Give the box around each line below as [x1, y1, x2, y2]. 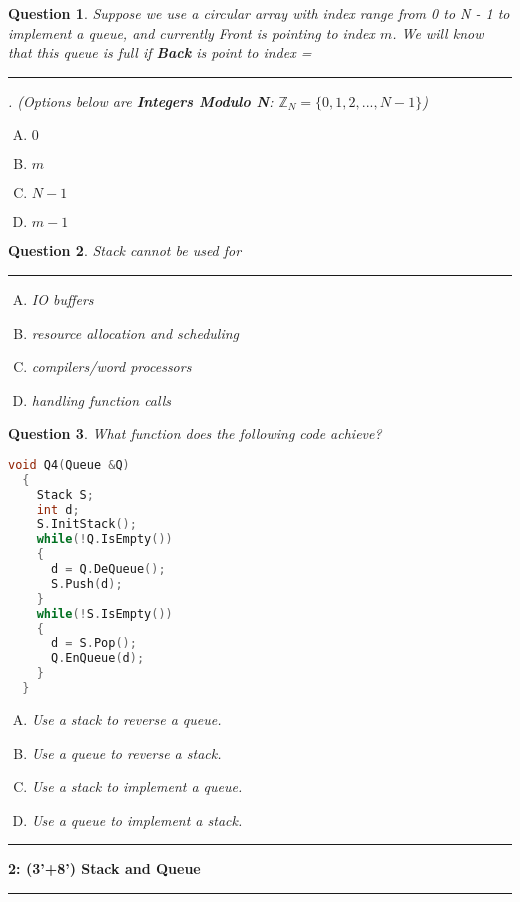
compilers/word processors [31, 356, 192, 377]
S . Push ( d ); [50, 576, 123, 591]
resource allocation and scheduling [31, 322, 239, 343]
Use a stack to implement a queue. [31, 776, 243, 797]
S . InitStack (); [36, 517, 137, 532]
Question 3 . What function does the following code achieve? [8, 423, 382, 444]
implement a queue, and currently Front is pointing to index [8, 22, 375, 43]
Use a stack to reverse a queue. [31, 708, 222, 729]
